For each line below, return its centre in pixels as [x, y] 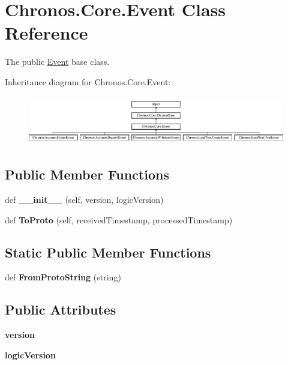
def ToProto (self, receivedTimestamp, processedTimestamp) [119, 219]
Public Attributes [61, 309]
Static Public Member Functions [108, 252]
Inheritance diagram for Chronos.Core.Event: [88, 81]
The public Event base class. [57, 62]
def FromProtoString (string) [63, 277]
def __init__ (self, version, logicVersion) [84, 200]
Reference [46, 33]
